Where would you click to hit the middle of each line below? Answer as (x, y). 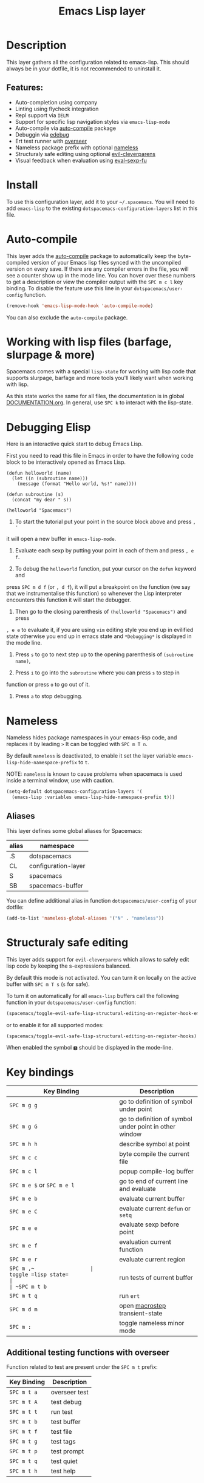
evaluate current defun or (155, 1209)
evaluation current (145, 1242)
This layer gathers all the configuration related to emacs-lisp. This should (98, 62)
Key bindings (40, 1072)
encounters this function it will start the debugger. (69, 600)
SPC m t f (23, 1432)
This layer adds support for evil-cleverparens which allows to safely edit (98, 959)
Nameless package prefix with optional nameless (76, 148)
